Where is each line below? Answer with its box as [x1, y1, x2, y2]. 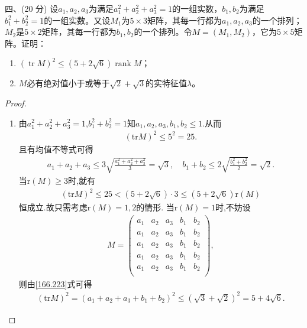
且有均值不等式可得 [18, 142, 93, 155]
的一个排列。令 [134, 25, 192, 38]
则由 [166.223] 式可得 [18, 277, 92, 290]
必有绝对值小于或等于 [27, 77, 110, 89]
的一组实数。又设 [44, 14, 111, 26]
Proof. [5, 96, 27, 109]
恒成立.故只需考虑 [18, 201, 88, 213]
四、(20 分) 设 [5, 2, 59, 14]
